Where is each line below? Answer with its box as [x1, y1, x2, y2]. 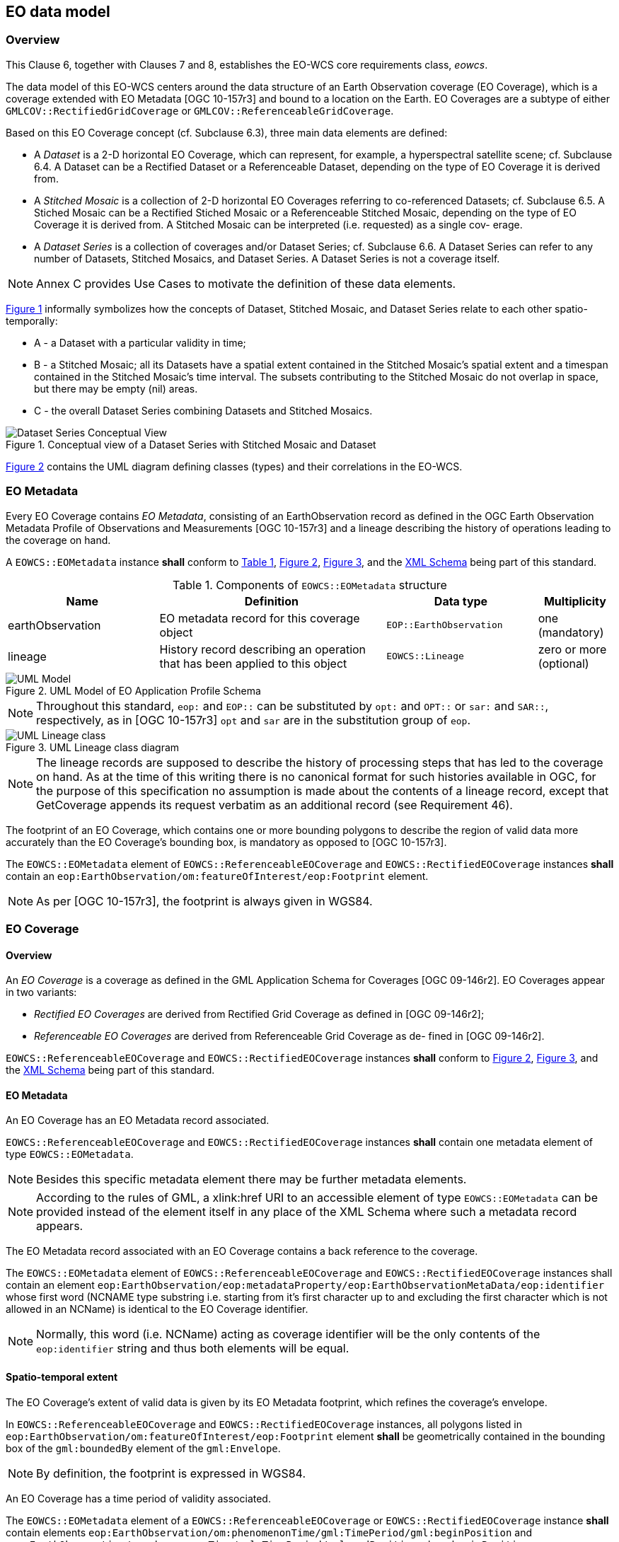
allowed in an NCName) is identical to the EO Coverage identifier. [6, 1303, 308, 1316]
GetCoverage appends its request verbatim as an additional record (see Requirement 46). [36, 797, 513, 812]
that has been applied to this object [159, 656, 347, 671]
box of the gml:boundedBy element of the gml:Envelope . [6, 1442, 281, 1454]
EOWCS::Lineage [386, 651, 464, 662]
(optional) [538, 656, 589, 671]
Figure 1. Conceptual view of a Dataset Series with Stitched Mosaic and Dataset [6, 438, 376, 451]
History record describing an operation [159, 642, 366, 656]
